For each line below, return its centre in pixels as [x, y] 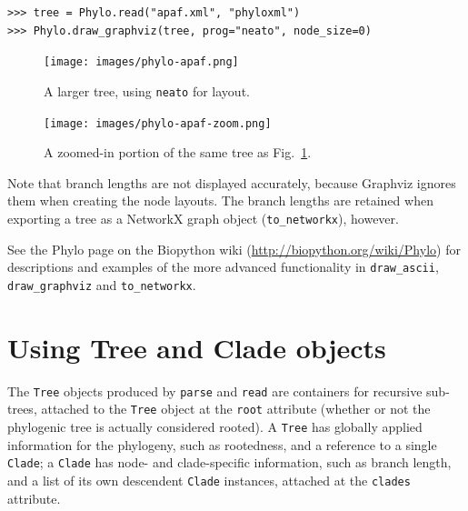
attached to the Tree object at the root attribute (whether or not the [236, 409]
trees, [22, 409]
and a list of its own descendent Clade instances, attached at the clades [209, 480]
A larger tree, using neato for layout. [147, 90]
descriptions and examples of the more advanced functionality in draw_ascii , [223, 267]
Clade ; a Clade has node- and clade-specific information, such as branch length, [229, 462]
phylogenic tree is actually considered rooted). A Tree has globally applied [215, 426]
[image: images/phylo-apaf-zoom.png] [158, 123]
